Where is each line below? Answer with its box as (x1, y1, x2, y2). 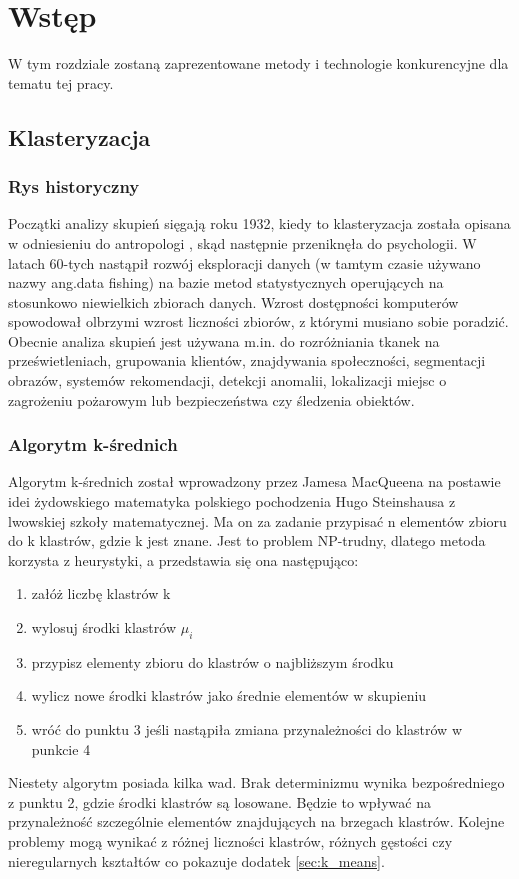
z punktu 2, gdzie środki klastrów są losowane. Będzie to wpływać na (8, 791, 431, 812)
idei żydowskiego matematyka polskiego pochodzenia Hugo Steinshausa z (8, 491, 456, 512)
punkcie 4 (31, 738, 91, 759)
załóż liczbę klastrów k (31, 583, 171, 604)
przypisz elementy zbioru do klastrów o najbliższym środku (31, 651, 394, 672)
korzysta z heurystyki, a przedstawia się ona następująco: (8, 549, 359, 570)
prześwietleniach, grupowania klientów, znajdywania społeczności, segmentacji (8, 350, 486, 371)
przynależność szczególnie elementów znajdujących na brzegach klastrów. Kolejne (8, 811, 505, 832)
